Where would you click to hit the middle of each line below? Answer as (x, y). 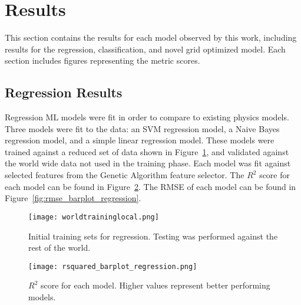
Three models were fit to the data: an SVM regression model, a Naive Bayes (142, 128)
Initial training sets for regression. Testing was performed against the (153, 236)
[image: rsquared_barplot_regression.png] (113, 266)
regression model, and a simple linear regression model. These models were (140, 140)
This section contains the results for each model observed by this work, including (151, 37)
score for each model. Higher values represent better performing (155, 285)
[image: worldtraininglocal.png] (94, 217)
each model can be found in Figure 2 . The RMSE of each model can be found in (150, 186)
